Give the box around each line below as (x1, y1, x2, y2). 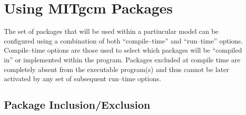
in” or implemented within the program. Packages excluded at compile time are (4, 54, 241, 64)
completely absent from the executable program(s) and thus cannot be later (4, 64, 229, 74)
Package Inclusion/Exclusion (4, 97, 150, 112)
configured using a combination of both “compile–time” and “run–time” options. (4, 35, 243, 45)
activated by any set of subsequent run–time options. (4, 73, 161, 84)
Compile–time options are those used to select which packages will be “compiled (4, 45, 242, 55)
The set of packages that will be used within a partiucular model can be (4, 26, 219, 36)
